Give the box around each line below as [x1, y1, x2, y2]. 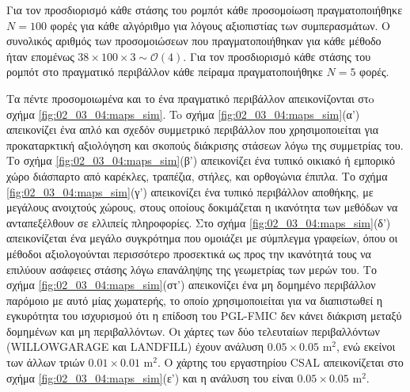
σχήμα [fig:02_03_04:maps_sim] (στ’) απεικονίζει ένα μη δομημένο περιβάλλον [6, 276, 376, 293]
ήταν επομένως [6, 48, 74, 64]
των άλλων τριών [6, 354, 85, 371]
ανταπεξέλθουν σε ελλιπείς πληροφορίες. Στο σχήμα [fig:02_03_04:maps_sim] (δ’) [6, 214, 391, 230]
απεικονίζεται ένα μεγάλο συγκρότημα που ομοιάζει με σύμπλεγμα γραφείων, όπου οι [6, 230, 398, 246]
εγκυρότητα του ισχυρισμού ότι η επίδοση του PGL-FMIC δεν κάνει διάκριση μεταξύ [6, 307, 402, 324]
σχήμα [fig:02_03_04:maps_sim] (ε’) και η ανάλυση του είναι [6, 369, 294, 386]
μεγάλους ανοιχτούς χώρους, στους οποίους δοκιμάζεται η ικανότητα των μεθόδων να [6, 199, 398, 215]
